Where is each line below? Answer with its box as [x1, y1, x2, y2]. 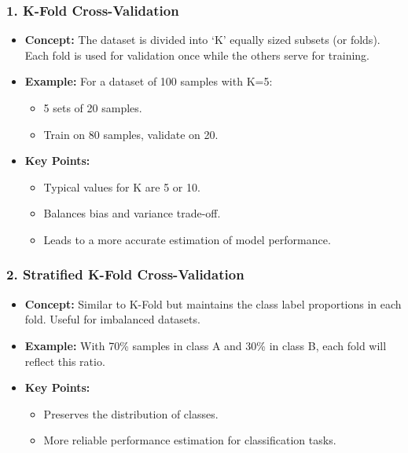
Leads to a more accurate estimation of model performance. [43, 231, 331, 247]
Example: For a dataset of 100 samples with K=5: [24, 73, 273, 90]
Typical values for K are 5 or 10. [43, 178, 200, 195]
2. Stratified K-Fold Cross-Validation [6, 265, 244, 284]
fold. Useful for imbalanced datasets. [24, 311, 200, 327]
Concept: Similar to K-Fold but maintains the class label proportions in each [24, 295, 402, 312]
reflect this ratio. [24, 353, 105, 369]
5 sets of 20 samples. [43, 100, 142, 115]
